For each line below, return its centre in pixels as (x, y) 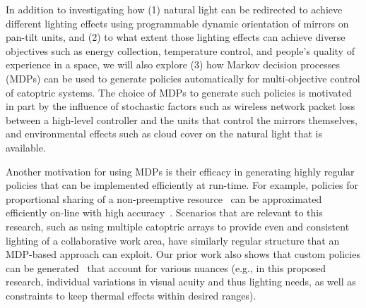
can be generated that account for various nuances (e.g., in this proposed (166, 267)
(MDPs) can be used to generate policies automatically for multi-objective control (183, 78)
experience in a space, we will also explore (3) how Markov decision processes (173, 64)
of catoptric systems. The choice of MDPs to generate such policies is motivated (179, 92)
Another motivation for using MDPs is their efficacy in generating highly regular (180, 171)
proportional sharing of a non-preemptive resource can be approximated (164, 198)
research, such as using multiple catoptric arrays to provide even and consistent (178, 226)
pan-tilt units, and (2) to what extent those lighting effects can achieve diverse (176, 37)
